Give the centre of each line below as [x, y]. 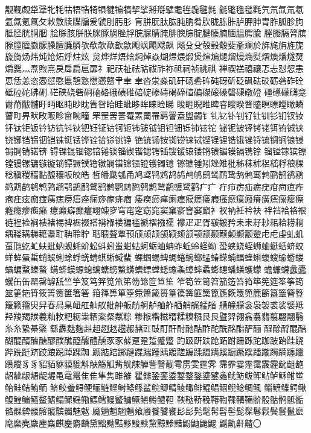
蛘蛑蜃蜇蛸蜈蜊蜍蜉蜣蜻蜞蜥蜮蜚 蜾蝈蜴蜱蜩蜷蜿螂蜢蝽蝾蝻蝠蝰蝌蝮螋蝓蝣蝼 [154, 257]
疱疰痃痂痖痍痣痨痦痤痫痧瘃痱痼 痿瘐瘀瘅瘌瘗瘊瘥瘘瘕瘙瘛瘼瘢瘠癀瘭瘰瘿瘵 [154, 198]
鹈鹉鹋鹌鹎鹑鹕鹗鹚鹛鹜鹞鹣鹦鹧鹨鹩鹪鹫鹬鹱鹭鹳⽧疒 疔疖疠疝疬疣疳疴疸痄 [154, 186]
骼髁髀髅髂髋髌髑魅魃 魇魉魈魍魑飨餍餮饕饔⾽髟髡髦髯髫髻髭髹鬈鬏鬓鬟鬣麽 [154, 411]
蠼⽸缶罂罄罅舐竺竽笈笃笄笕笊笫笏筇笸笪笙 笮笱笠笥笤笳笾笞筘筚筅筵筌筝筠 [154, 281]
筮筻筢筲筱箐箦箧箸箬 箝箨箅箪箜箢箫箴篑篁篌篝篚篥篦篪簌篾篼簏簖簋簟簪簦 [154, 293]
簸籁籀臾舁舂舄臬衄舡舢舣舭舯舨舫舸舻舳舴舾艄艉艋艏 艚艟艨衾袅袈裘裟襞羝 [154, 304]
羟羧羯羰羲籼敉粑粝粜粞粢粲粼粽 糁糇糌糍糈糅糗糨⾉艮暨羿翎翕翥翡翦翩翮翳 [154, 316]
